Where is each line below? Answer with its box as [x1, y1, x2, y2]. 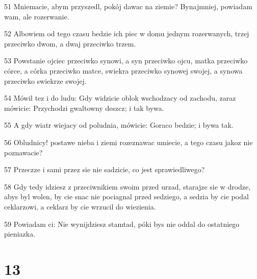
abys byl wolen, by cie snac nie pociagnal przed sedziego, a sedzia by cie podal [4, 191, 249, 202]
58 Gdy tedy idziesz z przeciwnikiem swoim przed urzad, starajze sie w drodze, [4, 181, 251, 192]
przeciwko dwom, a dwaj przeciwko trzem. [4, 38, 136, 49]
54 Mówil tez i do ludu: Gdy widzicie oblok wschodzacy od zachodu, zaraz [4, 92, 236, 103]
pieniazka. [4, 228, 36, 239]
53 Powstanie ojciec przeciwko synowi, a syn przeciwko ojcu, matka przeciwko [4, 55, 248, 66]
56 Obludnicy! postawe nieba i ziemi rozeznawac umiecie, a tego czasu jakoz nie [4, 136, 253, 147]
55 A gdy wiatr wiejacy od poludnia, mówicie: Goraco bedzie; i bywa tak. [4, 120, 234, 130]
